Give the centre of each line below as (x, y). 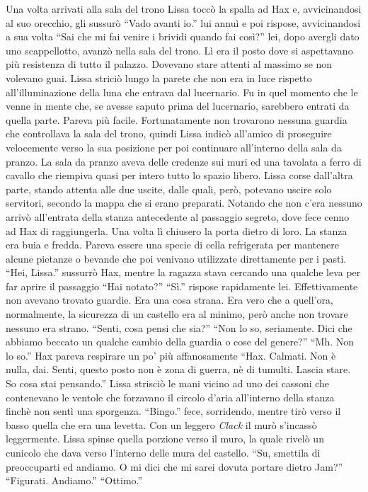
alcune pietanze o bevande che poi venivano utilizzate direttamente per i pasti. (176, 258)
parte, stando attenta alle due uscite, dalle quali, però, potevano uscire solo (169, 189)
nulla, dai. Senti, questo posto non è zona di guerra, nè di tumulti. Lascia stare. (178, 369)
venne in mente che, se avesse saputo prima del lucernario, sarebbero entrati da (178, 106)
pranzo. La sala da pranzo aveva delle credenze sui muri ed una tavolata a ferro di (184, 161)
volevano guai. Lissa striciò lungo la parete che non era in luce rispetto (159, 78)
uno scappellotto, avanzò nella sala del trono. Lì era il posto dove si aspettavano (179, 50)
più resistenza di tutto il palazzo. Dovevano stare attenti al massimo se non (169, 64)
